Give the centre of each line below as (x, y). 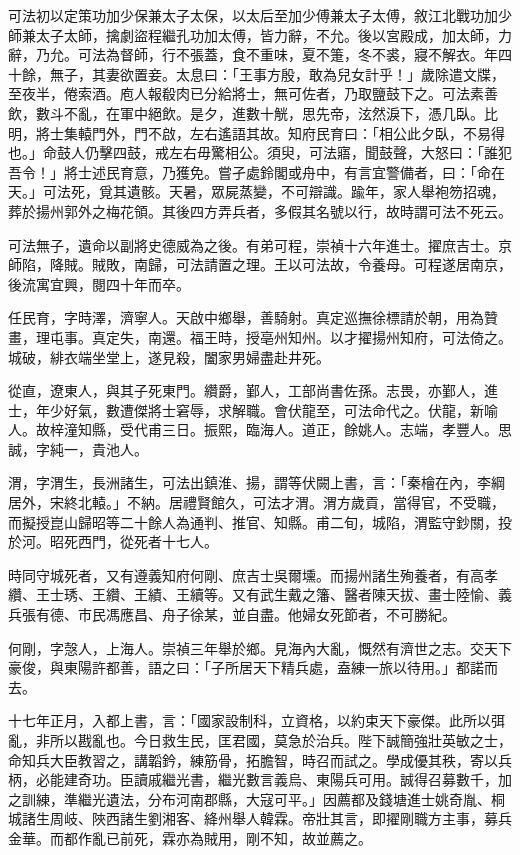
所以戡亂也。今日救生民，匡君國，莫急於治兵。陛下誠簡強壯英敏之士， (280, 740)
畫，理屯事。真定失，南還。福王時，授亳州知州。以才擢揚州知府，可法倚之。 (260, 336)
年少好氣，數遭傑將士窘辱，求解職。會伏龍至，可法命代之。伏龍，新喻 (266, 409)
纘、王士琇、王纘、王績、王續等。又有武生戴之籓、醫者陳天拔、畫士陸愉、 (253, 594)
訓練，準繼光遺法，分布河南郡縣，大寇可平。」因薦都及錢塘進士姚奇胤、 (256, 798)
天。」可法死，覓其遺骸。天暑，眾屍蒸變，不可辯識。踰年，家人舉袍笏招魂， (256, 191)
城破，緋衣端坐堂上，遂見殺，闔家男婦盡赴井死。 (169, 356)
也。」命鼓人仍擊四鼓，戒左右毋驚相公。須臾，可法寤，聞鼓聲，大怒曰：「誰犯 (260, 152)
